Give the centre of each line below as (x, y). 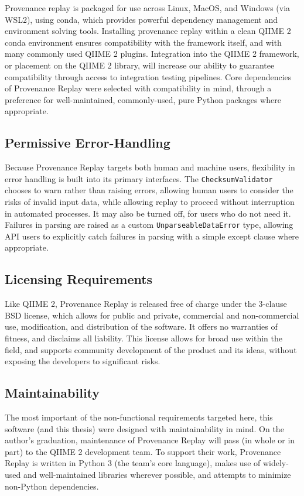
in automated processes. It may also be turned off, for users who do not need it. (148, 213)
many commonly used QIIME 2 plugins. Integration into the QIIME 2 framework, (152, 54)
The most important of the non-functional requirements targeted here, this (139, 417)
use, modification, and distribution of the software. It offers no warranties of (141, 326)
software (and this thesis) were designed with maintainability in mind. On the (144, 428)
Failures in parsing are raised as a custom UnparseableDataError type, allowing (149, 225)
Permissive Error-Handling (88, 143)
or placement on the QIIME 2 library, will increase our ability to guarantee (140, 65)
